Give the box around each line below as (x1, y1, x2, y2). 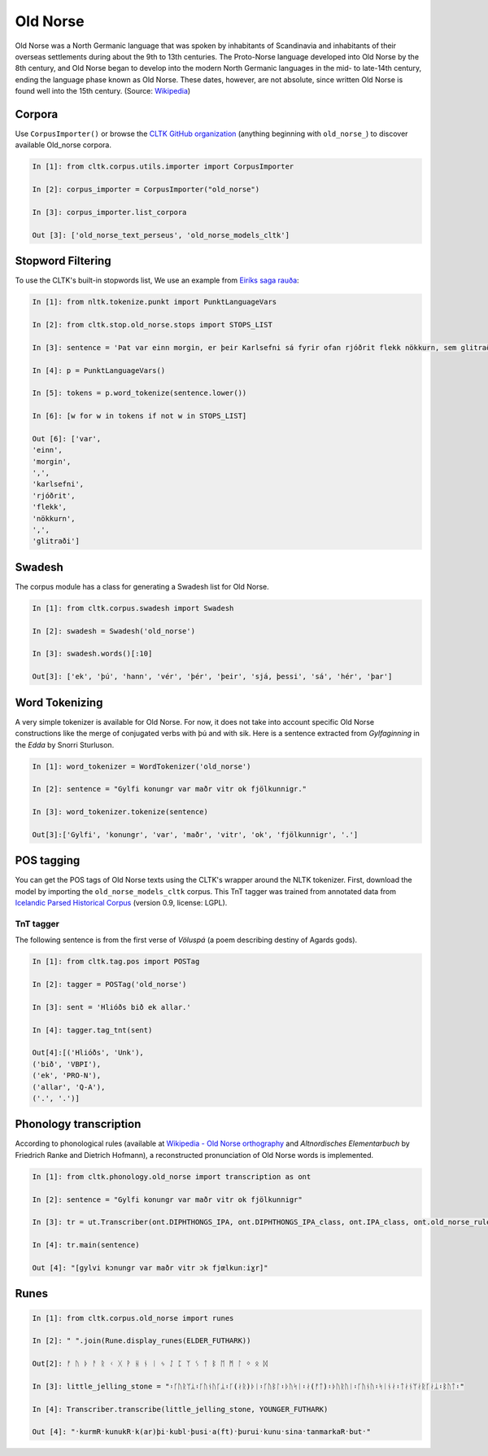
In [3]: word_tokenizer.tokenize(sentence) (32, 807, 209, 817)
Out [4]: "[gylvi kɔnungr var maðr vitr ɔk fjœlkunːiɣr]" (32, 1263, 268, 1272)
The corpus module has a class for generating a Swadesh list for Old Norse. (15, 581, 270, 591)
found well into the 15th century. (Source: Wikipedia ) (15, 86, 191, 96)
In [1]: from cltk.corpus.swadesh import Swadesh (32, 603, 234, 612)
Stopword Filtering (15, 254, 111, 268)
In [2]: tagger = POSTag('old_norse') (32, 980, 187, 989)
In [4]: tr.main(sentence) (32, 1240, 140, 1250)
